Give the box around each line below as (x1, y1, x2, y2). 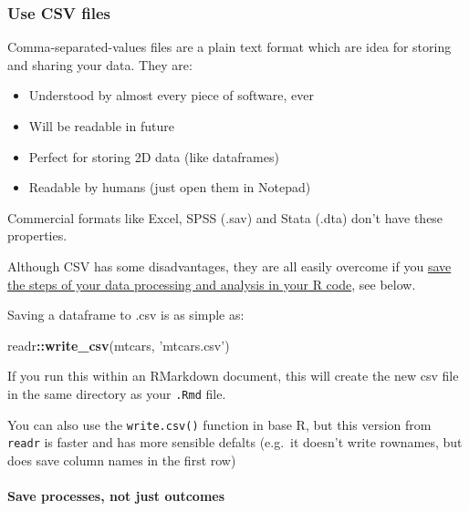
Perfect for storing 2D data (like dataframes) (28, 147, 279, 166)
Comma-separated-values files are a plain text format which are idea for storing (7, 37, 452, 56)
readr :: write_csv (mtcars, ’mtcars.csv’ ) (7, 335, 230, 354)
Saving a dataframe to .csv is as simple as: (7, 305, 245, 324)
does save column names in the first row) (7, 450, 236, 469)
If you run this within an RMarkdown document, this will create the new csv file (7, 366, 459, 385)
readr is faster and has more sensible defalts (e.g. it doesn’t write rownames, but (7, 433, 463, 452)
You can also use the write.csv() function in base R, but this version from (7, 414, 432, 434)
